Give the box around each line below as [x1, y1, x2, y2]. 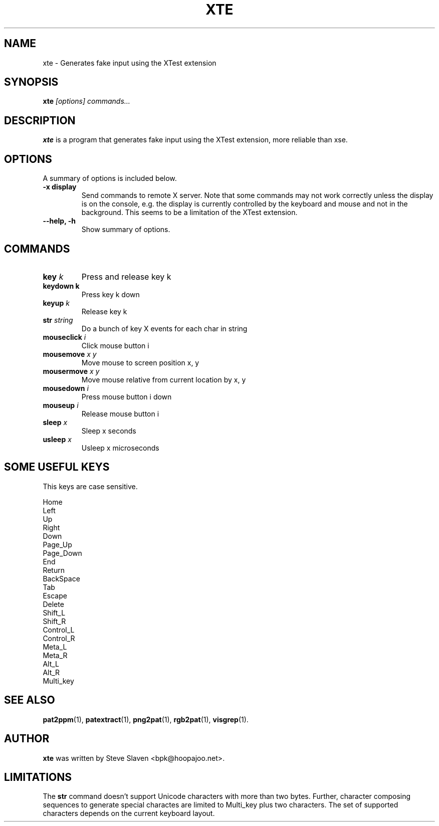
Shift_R [43, 616, 66, 626]
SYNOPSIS [4, 76, 59, 89]
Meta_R [43, 651, 68, 660]
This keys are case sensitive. [43, 482, 138, 491]
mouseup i [43, 400, 79, 409]
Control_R [43, 634, 75, 643]
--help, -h [43, 217, 76, 226]
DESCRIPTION [4, 114, 76, 127]
